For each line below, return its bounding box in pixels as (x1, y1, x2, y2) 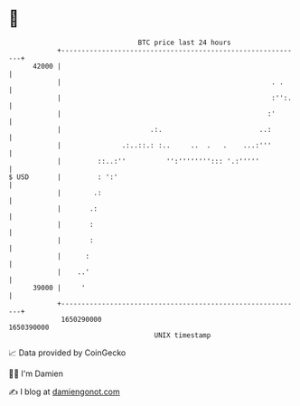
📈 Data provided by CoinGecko (8, 347, 127, 358)
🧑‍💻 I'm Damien (8, 368, 64, 379)
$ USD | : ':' (8, 172, 118, 182)
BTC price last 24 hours (137, 38, 231, 47)
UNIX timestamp (154, 330, 211, 340)
